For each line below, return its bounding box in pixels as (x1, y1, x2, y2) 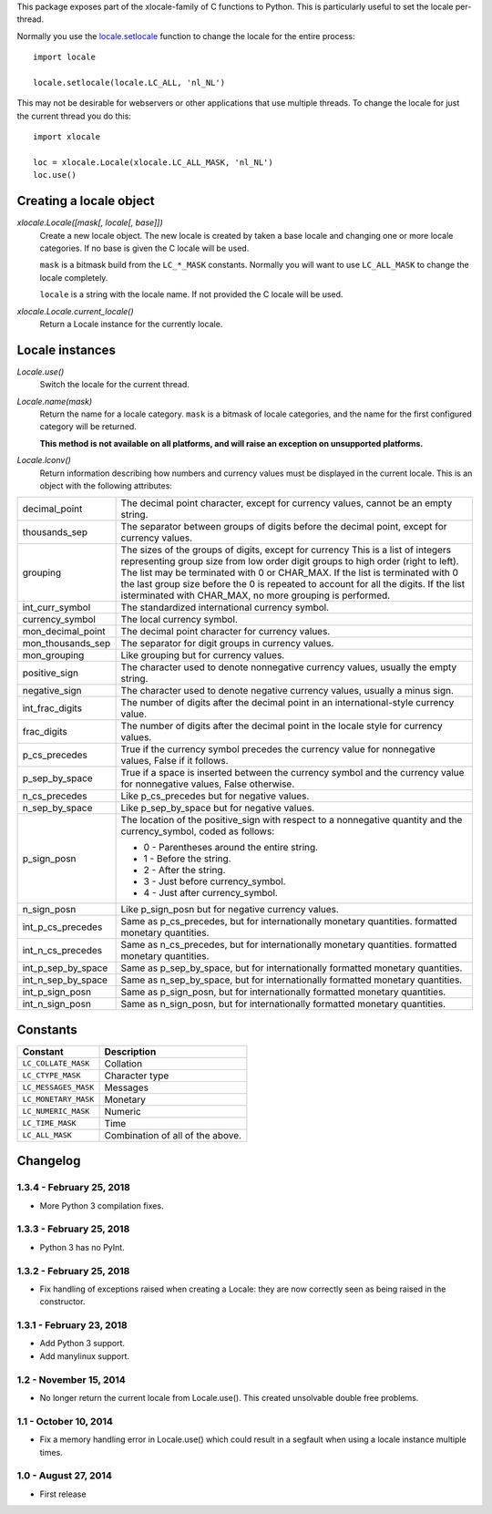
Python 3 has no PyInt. (39, 1241, 125, 1252)
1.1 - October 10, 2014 (16, 1415, 114, 1427)
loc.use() (33, 170, 77, 180)
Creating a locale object (16, 193, 155, 209)
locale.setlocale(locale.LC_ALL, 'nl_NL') (33, 77, 226, 88)
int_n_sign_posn (22, 998, 91, 1011)
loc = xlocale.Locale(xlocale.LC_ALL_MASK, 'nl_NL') (33, 157, 273, 168)
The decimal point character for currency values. (120, 625, 331, 638)
